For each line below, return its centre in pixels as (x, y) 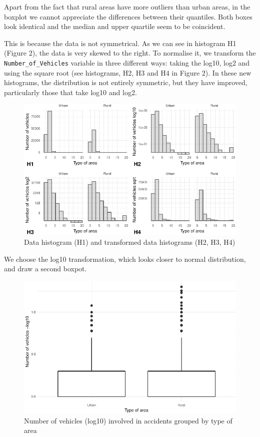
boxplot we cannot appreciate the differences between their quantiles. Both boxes (128, 16)
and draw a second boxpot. (45, 269)
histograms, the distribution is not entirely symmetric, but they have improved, (126, 82)
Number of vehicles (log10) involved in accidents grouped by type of (128, 420)
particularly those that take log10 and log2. (70, 92)
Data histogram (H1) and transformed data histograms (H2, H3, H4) (130, 242)
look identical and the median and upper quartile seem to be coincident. (115, 26)
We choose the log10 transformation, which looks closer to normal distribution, (125, 259)
